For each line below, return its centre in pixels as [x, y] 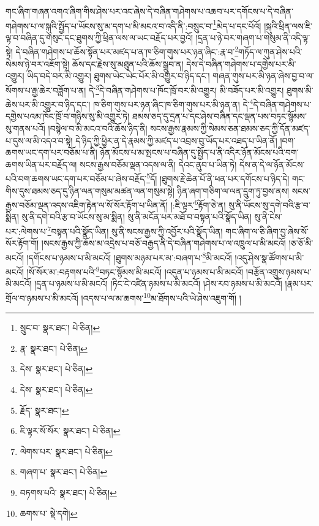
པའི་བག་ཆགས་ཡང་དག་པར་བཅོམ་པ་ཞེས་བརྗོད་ [76, 178]
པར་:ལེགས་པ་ [27, 231]
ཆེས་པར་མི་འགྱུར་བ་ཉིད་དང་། [48, 104]
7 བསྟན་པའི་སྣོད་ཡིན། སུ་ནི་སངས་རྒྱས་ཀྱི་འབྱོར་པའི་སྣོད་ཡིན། [135, 230]
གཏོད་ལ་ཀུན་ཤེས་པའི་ [270, 52]
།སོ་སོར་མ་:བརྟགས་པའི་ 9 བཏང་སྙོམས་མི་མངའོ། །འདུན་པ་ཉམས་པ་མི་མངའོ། [135, 271]
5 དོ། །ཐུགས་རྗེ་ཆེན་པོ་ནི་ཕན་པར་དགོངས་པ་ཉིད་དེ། [218, 177]
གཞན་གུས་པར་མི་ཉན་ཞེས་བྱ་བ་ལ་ [263, 76]
